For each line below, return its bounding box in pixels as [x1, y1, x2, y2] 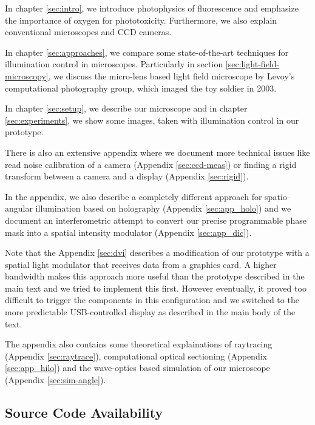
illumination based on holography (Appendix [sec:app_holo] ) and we [35, 202, 291, 215]
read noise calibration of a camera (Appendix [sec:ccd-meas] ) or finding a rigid [5, 158, 297, 170]
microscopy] [5, 69, 49, 82]
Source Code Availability [5, 403, 163, 422]
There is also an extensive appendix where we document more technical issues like [5, 146, 310, 158]
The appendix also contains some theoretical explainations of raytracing [5, 338, 273, 350]
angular [5, 202, 33, 215]
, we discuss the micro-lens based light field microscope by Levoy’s [48, 69, 295, 82]
